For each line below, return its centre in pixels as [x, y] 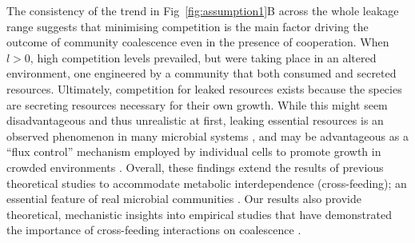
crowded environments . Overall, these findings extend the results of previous [195, 167]
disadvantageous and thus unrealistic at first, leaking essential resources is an [195, 120]
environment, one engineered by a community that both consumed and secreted [202, 73]
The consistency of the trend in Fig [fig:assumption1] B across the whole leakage [203, 10]
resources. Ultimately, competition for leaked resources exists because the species [204, 88]
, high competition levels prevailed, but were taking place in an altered [203, 57]
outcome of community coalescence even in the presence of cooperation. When [198, 42]
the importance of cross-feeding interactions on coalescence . [154, 230]
